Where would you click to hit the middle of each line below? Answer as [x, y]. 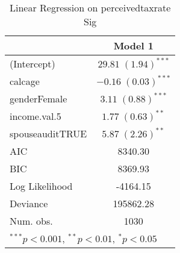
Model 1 [133, 45]
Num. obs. [31, 221]
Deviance [29, 203]
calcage [25, 81]
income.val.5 [36, 116]
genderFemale [39, 98]
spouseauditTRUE [48, 133]
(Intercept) [33, 64]
